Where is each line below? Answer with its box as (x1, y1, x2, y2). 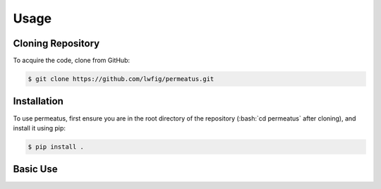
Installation (13, 95, 64, 107)
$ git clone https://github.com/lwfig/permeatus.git (28, 75, 214, 83)
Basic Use (13, 163, 58, 176)
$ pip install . (28, 142, 85, 151)
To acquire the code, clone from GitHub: (13, 56, 131, 65)
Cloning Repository (13, 37, 100, 49)
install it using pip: (13, 123, 66, 132)
